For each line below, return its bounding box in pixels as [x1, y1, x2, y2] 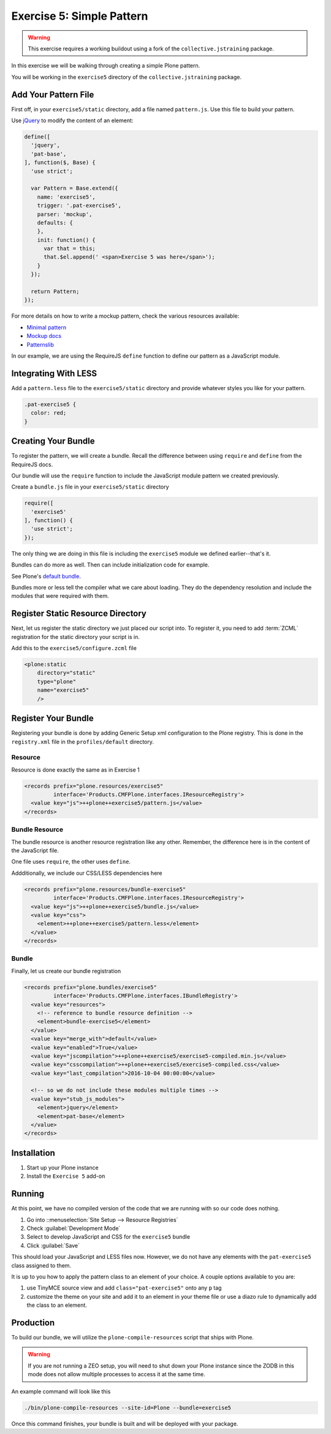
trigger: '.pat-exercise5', [37, 202, 122, 209]
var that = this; [44, 245, 96, 252]
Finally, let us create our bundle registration [11, 967, 121, 974]
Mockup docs [26, 332, 61, 340]
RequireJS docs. [11, 461, 53, 468]
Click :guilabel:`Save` [26, 1242, 80, 1249]
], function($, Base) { [24, 159, 96, 166]
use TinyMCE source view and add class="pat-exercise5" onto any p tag [26, 1284, 222, 1291]
